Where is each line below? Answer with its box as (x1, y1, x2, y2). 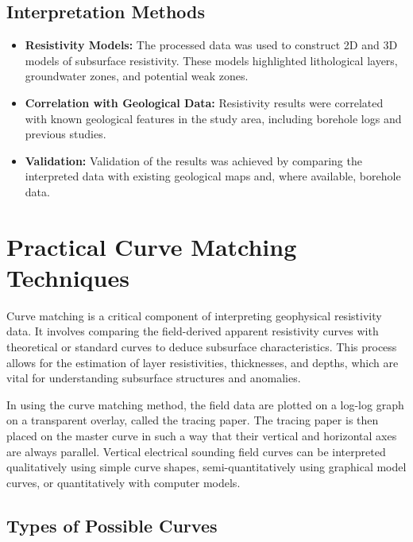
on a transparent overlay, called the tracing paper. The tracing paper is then (6, 412, 379, 428)
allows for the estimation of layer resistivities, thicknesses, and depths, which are (6, 354, 399, 370)
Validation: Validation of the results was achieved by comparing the (25, 152, 362, 168)
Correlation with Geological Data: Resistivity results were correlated (25, 94, 384, 110)
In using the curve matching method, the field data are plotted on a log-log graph (6, 396, 404, 412)
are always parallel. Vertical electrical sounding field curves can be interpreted (6, 443, 386, 459)
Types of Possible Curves (6, 513, 218, 537)
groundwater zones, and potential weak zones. (25, 68, 249, 84)
